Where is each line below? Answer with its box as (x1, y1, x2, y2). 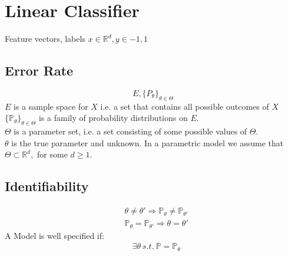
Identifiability (5, 177, 89, 195)
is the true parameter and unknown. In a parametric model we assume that (11, 136, 284, 149)
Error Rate (5, 61, 74, 80)
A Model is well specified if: (5, 229, 104, 241)
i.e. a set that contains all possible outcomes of (100, 100, 269, 112)
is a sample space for (14, 100, 88, 112)
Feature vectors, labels (5, 32, 85, 45)
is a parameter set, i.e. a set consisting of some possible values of (14, 125, 247, 137)
